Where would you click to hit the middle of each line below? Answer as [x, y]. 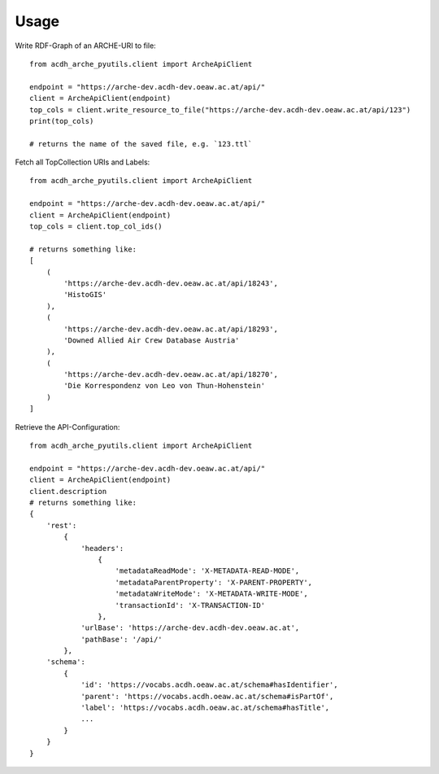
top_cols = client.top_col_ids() [96, 227]
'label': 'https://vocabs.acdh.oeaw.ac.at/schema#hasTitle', [205, 708]
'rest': [61, 525]
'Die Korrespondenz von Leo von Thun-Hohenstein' [165, 386]
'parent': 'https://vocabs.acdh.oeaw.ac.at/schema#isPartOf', [207, 696]
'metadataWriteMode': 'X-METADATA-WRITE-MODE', [211, 594]
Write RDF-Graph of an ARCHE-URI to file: [85, 46]
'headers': [102, 548]
